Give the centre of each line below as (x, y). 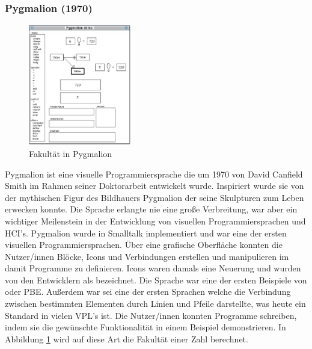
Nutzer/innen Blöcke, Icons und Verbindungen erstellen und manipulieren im (147, 256)
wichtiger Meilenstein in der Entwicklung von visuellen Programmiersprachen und (155, 221)
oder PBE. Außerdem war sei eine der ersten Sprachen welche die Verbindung (148, 292)
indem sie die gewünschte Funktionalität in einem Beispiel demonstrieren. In (145, 327)
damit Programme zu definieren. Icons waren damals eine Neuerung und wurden (153, 268)
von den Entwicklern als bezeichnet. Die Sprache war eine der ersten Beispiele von (156, 280)
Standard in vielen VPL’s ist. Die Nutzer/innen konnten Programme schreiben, (151, 315)
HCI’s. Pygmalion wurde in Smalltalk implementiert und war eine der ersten (146, 233)
